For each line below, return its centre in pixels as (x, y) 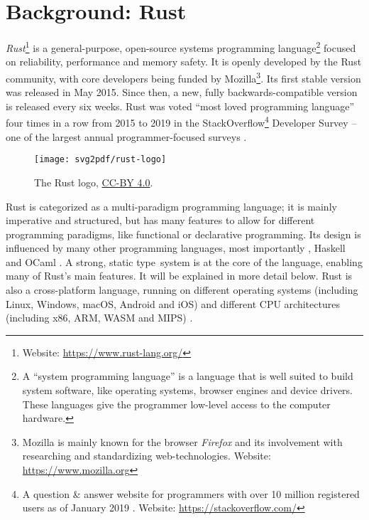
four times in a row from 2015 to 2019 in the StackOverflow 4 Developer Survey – (181, 122)
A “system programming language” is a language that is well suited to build (188, 376)
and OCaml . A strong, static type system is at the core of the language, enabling (184, 261)
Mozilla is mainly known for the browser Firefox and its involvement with (182, 441)
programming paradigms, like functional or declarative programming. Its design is (183, 234)
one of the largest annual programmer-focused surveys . (126, 136)
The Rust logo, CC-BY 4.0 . (94, 182)
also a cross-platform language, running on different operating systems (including (182, 290)
